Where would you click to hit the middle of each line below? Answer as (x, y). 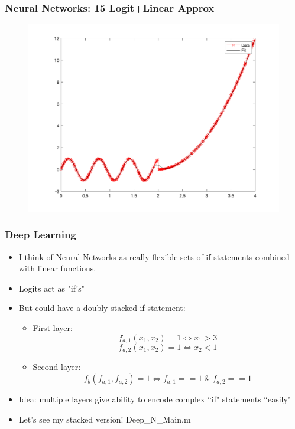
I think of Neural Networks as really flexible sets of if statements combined (154, 256)
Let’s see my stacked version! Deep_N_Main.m (105, 419)
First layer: (53, 327)
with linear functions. (57, 268)
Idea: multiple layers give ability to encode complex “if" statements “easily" (155, 399)
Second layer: (57, 367)
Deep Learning (40, 235)
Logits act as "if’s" (52, 288)
